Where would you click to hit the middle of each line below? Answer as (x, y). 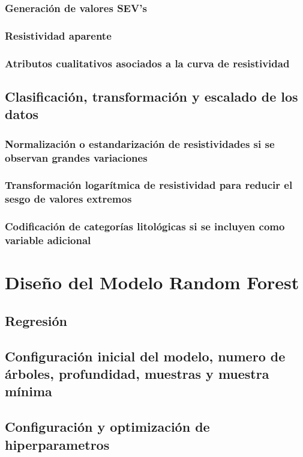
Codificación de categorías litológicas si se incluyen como (145, 226)
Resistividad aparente (58, 35)
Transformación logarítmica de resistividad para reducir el (149, 185)
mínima (28, 391)
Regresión (36, 320)
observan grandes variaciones (76, 157)
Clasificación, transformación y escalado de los (151, 96)
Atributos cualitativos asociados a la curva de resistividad (147, 63)
